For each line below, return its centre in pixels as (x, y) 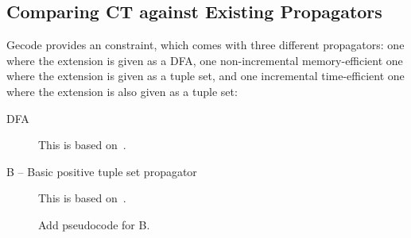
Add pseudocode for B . (94, 224)
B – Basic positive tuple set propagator (102, 171)
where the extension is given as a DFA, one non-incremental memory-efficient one (205, 60)
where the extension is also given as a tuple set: (122, 91)
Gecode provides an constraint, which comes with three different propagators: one (205, 45)
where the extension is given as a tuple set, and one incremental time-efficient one (205, 76)
